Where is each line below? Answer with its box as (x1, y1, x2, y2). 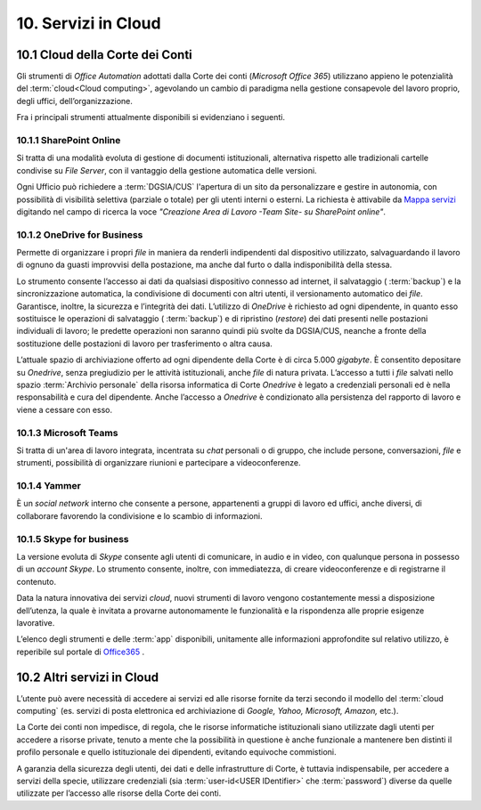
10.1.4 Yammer (16, 480, 82, 492)
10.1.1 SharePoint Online (16, 134, 121, 146)
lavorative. (16, 617, 55, 628)
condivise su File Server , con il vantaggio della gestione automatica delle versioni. (16, 165, 317, 175)
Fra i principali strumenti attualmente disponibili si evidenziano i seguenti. (16, 112, 285, 123)
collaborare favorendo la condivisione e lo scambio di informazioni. (16, 510, 263, 521)
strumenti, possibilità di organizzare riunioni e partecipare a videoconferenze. (16, 458, 301, 468)
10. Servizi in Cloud (16, 13, 161, 33)
